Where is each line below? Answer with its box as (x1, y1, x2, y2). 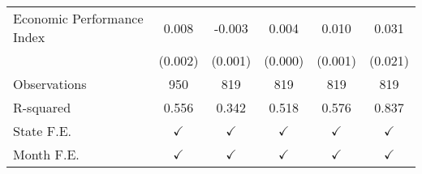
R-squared (13, 98, 71, 117)
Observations (13, 74, 87, 93)
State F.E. (13, 121, 72, 140)
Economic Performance (13, 9, 144, 28)
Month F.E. (13, 145, 80, 163)
